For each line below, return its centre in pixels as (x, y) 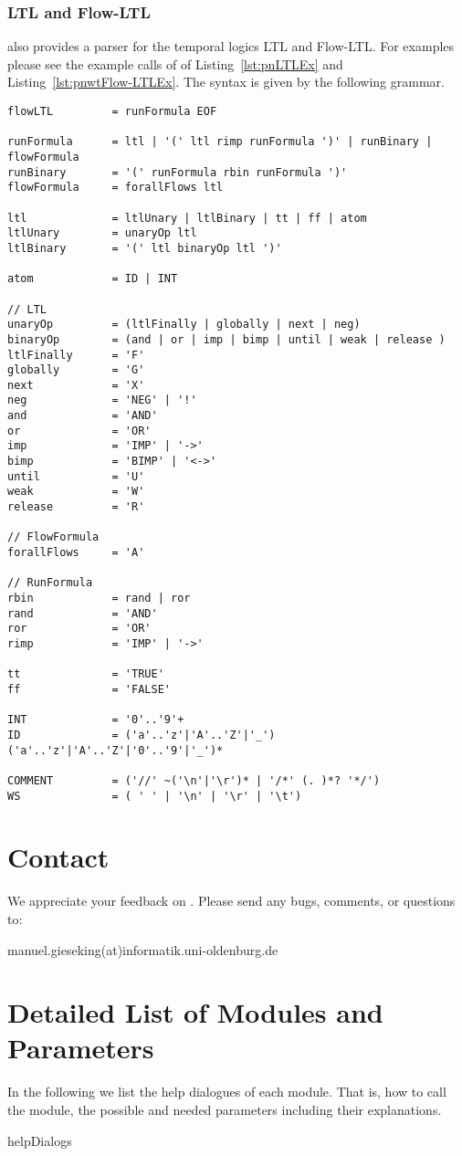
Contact (58, 857)
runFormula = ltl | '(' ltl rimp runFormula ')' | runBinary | (220, 142)
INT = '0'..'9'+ (96, 720)
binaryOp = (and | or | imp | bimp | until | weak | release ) (226, 339)
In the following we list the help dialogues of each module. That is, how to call (227, 1092)
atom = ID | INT (93, 279)
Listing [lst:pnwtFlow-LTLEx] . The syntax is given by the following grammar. (226, 82)
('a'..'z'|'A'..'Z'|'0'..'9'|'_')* (115, 750)
